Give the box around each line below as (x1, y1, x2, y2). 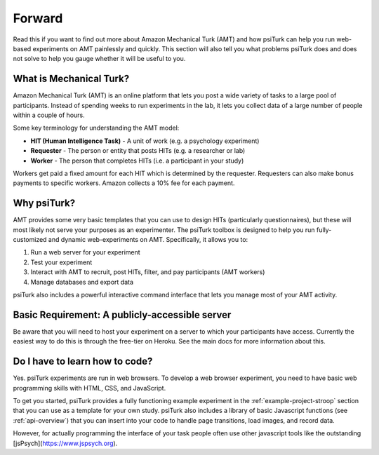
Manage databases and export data (30, 278, 133, 286)
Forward (13, 11, 63, 26)
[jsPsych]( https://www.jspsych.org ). (13, 439, 118, 447)
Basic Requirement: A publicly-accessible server (13, 308, 232, 320)
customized (13, 236, 47, 244)
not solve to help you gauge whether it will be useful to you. (13, 55, 186, 63)
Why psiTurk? (13, 197, 76, 210)
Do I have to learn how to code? (13, 355, 153, 367)
